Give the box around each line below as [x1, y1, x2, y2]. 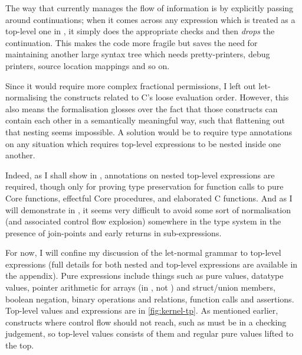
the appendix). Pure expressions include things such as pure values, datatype [5, 269, 284, 282]
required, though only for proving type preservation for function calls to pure [5, 180, 284, 193]
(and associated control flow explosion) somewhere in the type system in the [5, 215, 281, 227]
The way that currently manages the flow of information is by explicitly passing [5, 2, 294, 14]
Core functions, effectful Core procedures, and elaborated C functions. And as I [5, 191, 293, 204]
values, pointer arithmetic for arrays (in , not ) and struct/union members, [5, 281, 275, 294]
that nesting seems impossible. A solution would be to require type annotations [5, 125, 292, 138]
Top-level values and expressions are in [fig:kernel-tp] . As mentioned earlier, [5, 304, 278, 317]
